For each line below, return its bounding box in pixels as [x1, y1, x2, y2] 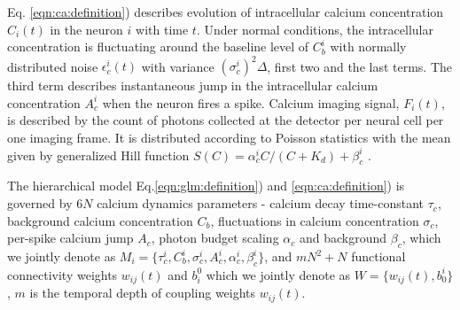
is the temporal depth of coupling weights [29, 283, 256, 302]
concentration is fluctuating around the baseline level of [7, 37, 309, 56]
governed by [7, 194, 73, 213]
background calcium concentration [7, 211, 193, 229]
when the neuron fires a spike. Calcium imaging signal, [102, 93, 400, 112]
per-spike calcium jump [7, 229, 134, 247]
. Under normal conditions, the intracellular [196, 19, 433, 38]
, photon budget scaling [151, 229, 279, 247]
